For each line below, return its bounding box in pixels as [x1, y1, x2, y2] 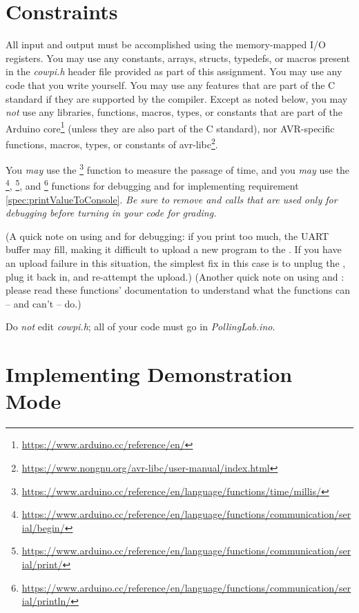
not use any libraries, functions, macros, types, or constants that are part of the [6, 105, 342, 119]
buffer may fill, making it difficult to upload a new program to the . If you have [6, 242, 342, 257]
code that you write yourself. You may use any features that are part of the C [6, 77, 336, 92]
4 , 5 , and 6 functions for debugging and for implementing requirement [6, 177, 299, 193]
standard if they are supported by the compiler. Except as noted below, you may [6, 91, 348, 105]
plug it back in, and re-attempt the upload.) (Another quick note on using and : [6, 269, 345, 283]
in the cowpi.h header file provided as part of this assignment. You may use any [6, 64, 342, 79]
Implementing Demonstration [6, 360, 293, 388]
